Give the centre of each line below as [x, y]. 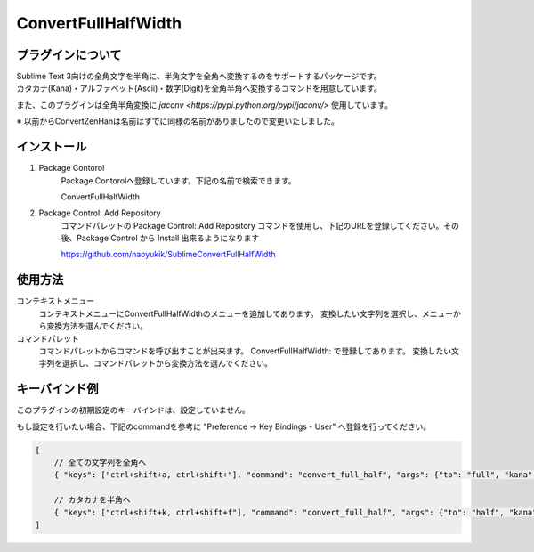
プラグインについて [69, 55]
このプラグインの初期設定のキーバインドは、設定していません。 [133, 410]
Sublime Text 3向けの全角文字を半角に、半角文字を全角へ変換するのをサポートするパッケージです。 [199, 77]
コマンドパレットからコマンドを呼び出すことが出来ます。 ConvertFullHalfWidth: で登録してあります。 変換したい [245, 351]
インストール [52, 147]
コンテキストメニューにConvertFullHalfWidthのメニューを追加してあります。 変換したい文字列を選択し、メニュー [246, 313]
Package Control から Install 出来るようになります [168, 238]
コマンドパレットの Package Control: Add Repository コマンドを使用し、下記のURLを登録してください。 [252, 225]
